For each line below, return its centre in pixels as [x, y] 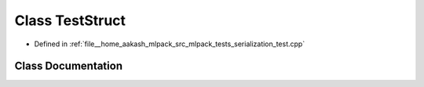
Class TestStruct [70, 20]
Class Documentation [69, 66]
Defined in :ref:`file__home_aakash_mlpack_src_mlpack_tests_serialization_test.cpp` [170, 44]
